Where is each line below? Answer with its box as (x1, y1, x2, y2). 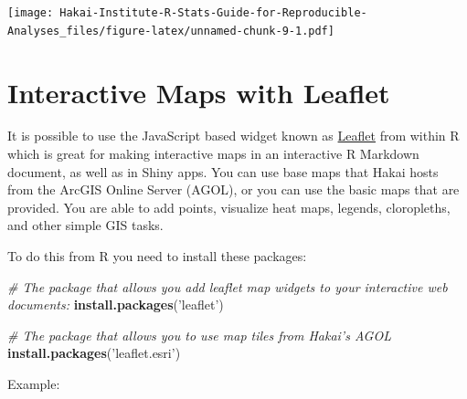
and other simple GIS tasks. (7, 215, 164, 235)
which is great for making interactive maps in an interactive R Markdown (7, 144, 419, 163)
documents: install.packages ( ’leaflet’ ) (7, 295, 224, 314)
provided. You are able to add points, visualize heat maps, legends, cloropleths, (7, 197, 451, 216)
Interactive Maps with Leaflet (7, 73, 390, 110)
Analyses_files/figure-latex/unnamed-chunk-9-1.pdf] (7, 24, 334, 37)
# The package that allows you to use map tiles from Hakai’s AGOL (7, 325, 391, 344)
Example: (7, 373, 60, 393)
